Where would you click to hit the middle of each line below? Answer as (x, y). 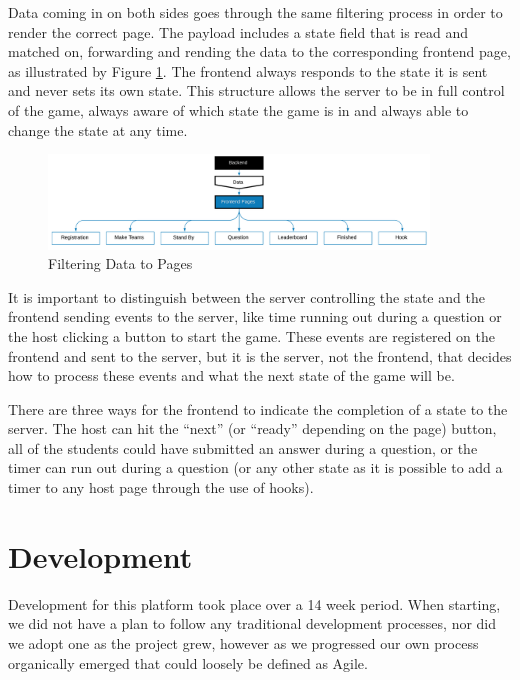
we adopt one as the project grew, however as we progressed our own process (243, 642)
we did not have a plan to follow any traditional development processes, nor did (252, 623)
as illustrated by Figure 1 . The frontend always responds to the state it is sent (248, 70)
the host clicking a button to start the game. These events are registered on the (251, 335)
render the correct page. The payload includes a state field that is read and (238, 31)
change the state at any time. (98, 129)
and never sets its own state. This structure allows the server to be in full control (256, 90)
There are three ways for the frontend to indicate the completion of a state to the (258, 408)
